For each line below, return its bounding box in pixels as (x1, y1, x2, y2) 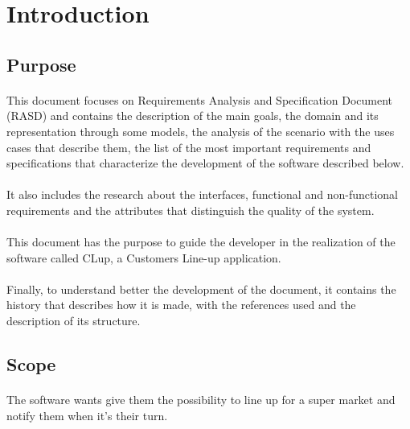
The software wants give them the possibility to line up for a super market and (6, 391, 396, 408)
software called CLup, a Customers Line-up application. (6, 249, 281, 266)
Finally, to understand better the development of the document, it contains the (6, 280, 396, 297)
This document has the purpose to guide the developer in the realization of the (6, 233, 396, 250)
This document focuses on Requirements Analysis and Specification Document (6, 91, 392, 108)
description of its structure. (6, 312, 141, 329)
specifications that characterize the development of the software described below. (6, 155, 404, 171)
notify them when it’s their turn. (6, 406, 168, 423)
